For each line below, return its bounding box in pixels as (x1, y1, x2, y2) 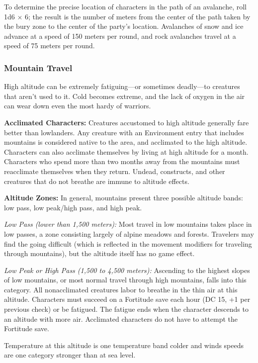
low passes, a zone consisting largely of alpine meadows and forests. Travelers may (4, 228, 254, 239)
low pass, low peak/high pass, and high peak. (4, 202, 142, 212)
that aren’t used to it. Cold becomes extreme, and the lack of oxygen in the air (4, 91, 245, 101)
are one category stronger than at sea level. (4, 350, 136, 360)
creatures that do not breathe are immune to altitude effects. (4, 176, 189, 186)
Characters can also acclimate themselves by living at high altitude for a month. (4, 146, 249, 157)
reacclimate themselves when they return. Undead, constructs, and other (4, 166, 225, 176)
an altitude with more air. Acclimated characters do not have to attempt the (4, 313, 238, 324)
